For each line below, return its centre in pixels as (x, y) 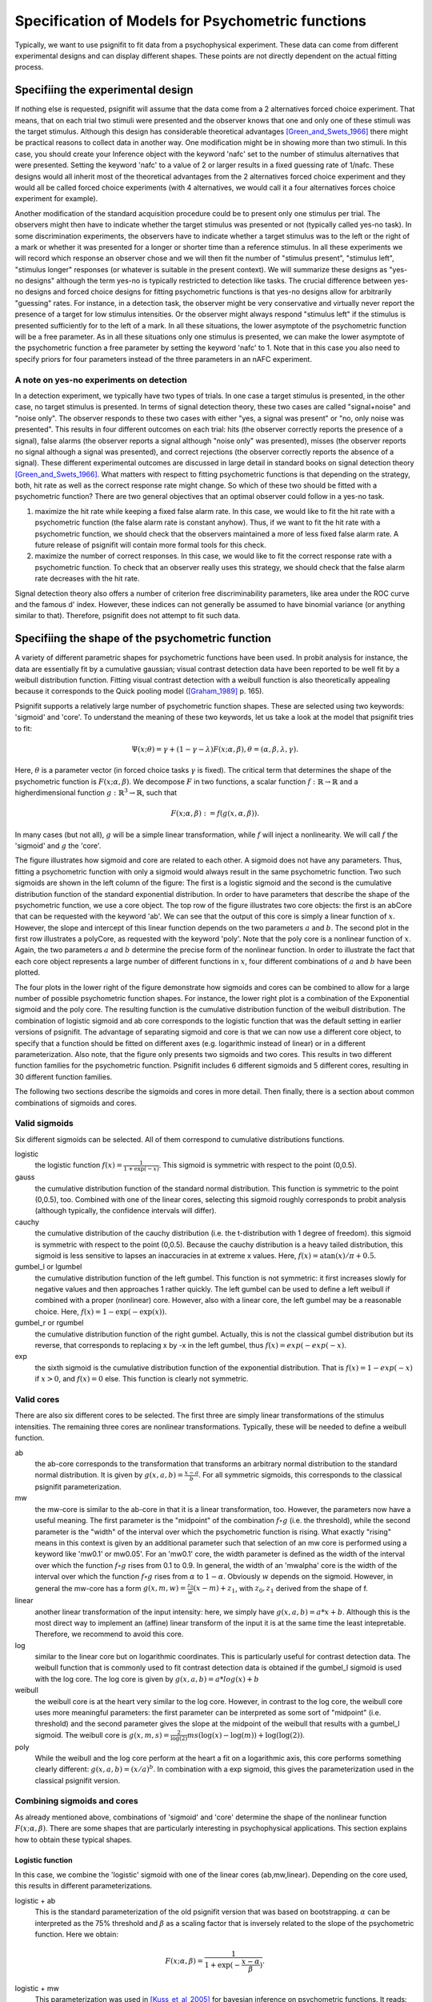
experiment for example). (56, 199)
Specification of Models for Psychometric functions (191, 21)
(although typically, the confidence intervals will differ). (126, 1211)
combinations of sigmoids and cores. (76, 1103)
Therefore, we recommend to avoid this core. (109, 1634)
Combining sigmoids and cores (77, 1801)
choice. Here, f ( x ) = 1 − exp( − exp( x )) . (101, 1311)
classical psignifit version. (77, 1780)
